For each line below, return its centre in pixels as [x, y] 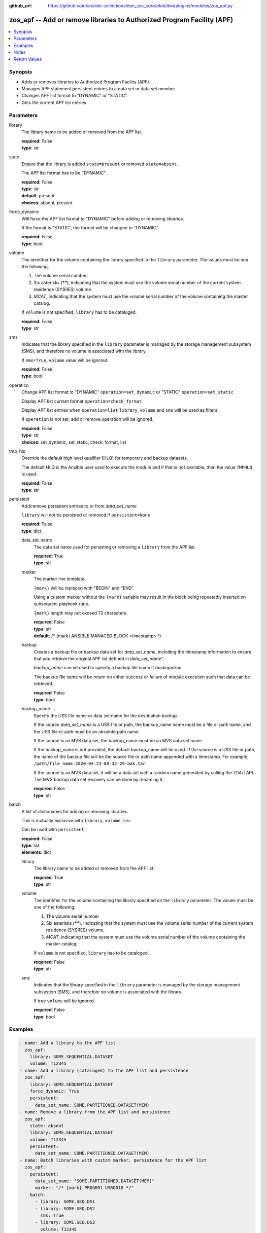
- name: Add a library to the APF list [67, 1043]
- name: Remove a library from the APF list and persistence [95, 1112]
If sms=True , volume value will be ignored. [65, 360]
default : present [38, 196]
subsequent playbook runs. [62, 604]
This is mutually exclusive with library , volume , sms [76, 820]
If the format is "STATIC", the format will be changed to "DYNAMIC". [90, 228]
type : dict [31, 531]
